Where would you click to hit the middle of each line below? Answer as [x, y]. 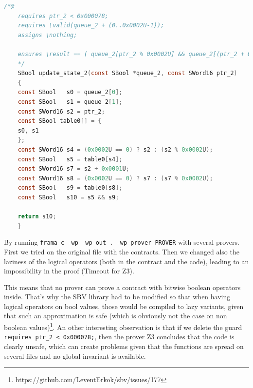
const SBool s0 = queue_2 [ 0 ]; [70, 92]
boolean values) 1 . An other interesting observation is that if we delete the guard [123, 326]
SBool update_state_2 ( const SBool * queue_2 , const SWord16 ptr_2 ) [127, 73]
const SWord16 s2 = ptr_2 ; [61, 111]
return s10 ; [37, 217]
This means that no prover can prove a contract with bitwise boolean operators [122, 287]
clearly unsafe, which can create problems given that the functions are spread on [124, 346]
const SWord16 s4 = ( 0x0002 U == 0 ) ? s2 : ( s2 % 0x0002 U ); [115, 149]
